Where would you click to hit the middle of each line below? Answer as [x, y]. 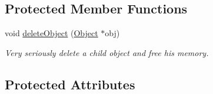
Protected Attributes [70, 84]
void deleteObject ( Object [51, 33]
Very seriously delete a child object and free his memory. [107, 52]
